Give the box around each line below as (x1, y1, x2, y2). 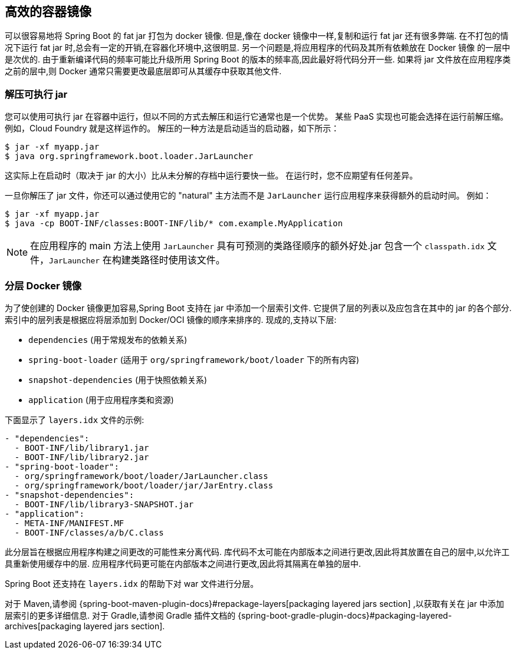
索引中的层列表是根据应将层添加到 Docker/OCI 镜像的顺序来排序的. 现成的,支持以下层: (5, 314, 337, 325)
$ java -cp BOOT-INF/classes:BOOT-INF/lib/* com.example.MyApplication (5, 219, 343, 229)
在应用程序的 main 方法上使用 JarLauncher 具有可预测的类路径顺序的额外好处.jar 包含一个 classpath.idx (30, 240, 485, 252)
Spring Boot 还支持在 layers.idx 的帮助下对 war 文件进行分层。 (5, 578, 259, 589)
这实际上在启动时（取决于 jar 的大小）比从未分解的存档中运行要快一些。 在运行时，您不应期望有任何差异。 (5, 170, 418, 181)
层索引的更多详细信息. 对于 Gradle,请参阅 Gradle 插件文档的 (5, 610, 236, 620)
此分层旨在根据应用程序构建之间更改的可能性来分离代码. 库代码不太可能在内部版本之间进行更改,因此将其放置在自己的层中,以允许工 (5, 546, 510, 557)
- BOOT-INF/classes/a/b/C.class (14, 527, 164, 537)
